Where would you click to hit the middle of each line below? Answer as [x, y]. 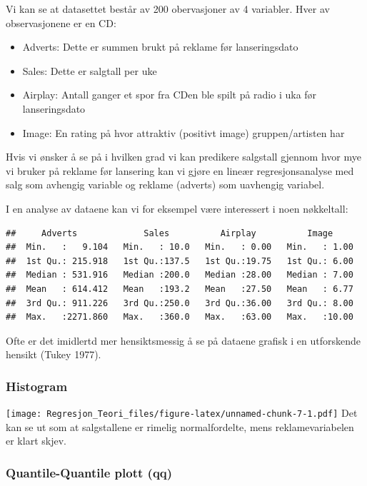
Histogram [37, 386]
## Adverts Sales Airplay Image [170, 233]
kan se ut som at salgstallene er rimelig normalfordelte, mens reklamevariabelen [180, 426]
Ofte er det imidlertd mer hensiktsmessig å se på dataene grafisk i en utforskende [183, 340]
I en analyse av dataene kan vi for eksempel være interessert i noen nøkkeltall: [177, 208]
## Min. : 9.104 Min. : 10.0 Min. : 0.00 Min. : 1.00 [180, 247]
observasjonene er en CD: [61, 22]
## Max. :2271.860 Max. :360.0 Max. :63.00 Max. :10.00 [180, 317]
